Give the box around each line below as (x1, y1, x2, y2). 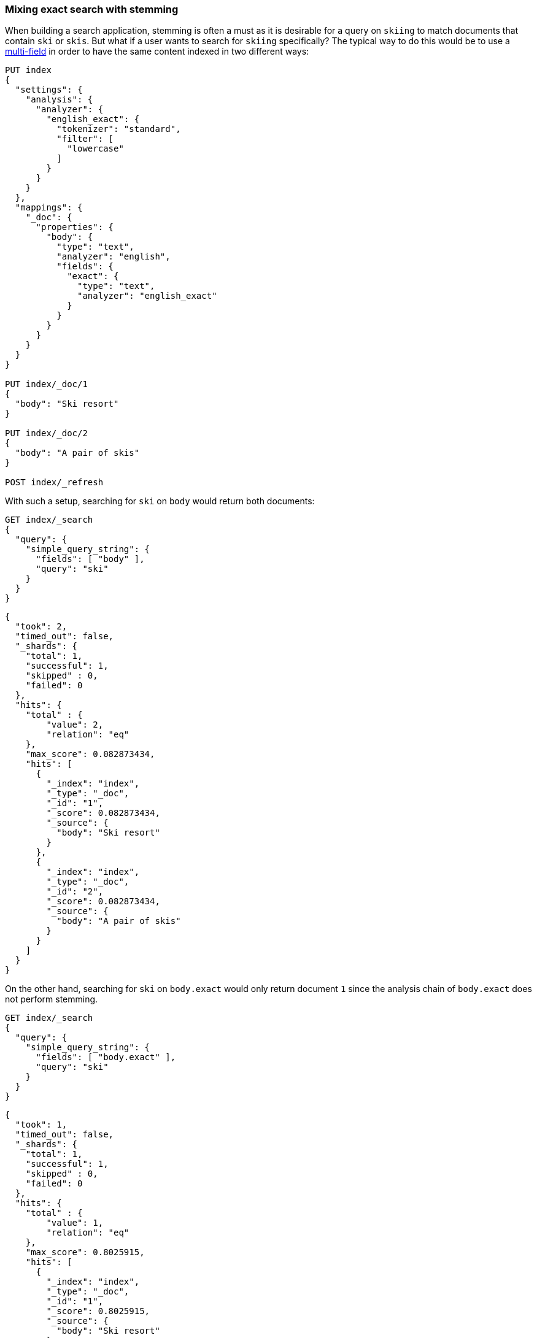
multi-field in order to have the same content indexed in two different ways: (5, 46, 309, 57)
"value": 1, (46, 1218, 104, 1228)
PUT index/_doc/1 (5, 379, 88, 390)
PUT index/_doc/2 (5, 428, 88, 439)
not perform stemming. (5, 994, 98, 1005)
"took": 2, (15, 621, 68, 632)
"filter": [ (56, 134, 114, 144)
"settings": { (15, 85, 83, 95)
